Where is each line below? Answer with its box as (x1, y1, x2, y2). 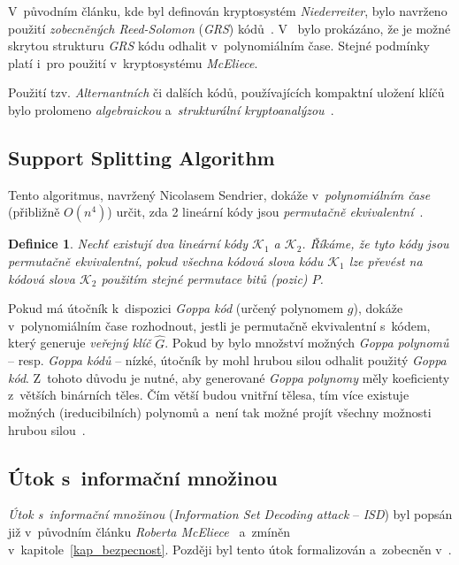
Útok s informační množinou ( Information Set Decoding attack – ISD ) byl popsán (8, 505, 453, 523)
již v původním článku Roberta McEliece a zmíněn (8, 522, 290, 540)
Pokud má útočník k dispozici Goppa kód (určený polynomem (8, 299, 344, 317)
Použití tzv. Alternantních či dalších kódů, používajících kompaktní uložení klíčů (8, 83, 445, 102)
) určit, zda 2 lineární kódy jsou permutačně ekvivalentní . (107, 202, 424, 221)
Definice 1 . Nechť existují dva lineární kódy (8, 234, 249, 253)
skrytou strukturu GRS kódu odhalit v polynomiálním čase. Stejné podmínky (8, 36, 430, 55)
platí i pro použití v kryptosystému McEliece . (8, 53, 258, 72)
